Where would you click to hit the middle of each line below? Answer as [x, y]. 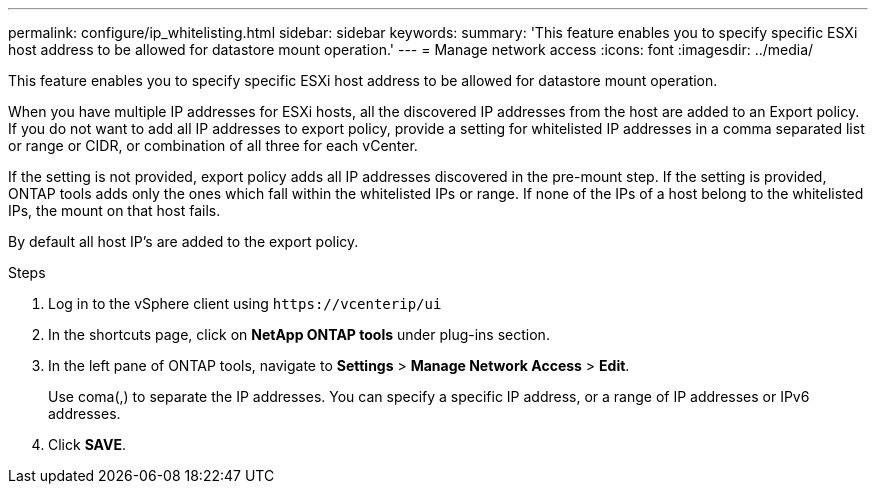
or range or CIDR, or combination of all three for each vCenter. [213, 145]
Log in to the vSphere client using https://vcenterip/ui [245, 303]
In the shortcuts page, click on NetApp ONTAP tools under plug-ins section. [299, 334]
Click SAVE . [87, 444]
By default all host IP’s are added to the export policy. [183, 241]
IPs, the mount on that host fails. [114, 210]
